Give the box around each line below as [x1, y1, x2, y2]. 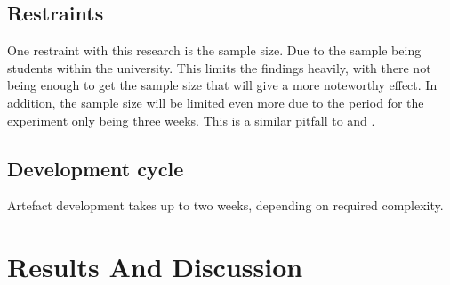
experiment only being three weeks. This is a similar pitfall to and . [7, 110, 375, 129]
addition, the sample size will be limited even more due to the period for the [7, 93, 424, 111]
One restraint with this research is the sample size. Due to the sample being [7, 41, 422, 60]
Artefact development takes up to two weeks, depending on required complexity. [7, 196, 444, 215]
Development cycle [7, 154, 184, 182]
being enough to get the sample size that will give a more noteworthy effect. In [7, 76, 438, 94]
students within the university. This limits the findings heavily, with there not [7, 58, 431, 77]
